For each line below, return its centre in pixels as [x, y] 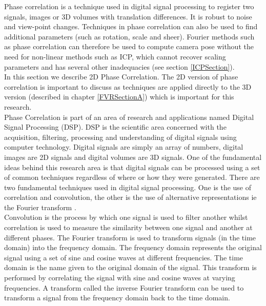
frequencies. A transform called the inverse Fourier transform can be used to [124, 287]
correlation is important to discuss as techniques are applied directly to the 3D [128, 86]
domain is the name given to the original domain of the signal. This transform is [130, 267]
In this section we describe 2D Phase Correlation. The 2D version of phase [121, 77]
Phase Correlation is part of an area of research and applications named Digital [129, 117]
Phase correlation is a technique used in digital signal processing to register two [129, 6]
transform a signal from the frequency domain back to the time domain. [117, 298]
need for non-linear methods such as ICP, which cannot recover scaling [115, 56]
